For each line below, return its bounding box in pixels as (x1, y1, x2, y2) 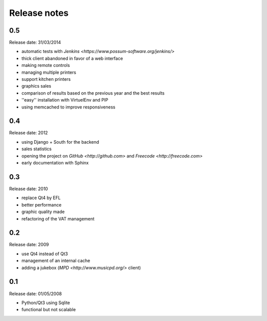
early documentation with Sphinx (21, 160, 89, 166)
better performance (21, 202, 62, 208)
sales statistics (21, 146, 52, 152)
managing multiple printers (21, 69, 77, 75)
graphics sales (21, 83, 51, 89)
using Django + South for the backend (21, 139, 99, 145)
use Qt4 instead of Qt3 (21, 251, 68, 257)
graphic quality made (21, 209, 65, 215)
